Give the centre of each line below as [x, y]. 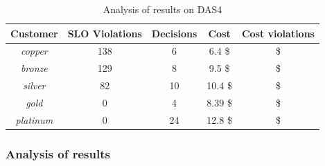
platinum [34, 119]
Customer [34, 33]
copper [34, 51]
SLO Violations [105, 33]
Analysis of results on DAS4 [162, 9]
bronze [34, 68]
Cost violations [278, 33]
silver [34, 85]
